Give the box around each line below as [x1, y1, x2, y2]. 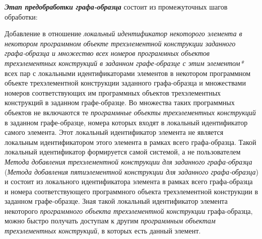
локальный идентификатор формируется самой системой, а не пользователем [5, 146, 241, 157]
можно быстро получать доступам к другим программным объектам [5, 215, 216, 226]
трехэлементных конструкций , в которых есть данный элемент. [5, 225, 201, 236]
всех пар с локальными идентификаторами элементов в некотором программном [5, 67, 251, 78]
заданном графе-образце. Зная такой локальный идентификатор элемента [5, 196, 228, 206]
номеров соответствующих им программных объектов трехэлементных [5, 87, 221, 98]
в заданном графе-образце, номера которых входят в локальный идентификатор [5, 117, 248, 127]
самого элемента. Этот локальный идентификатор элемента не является [5, 127, 224, 137]
